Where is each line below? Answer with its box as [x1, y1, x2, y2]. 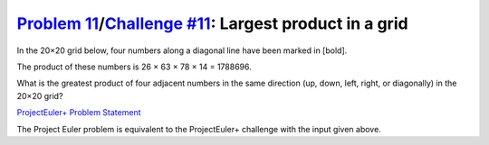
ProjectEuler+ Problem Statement [16, 107, 141, 118]
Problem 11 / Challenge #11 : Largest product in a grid [16, 14, 408, 33]
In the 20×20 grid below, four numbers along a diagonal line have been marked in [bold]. [16, 45, 348, 56]
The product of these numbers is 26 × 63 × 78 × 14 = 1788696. [16, 61, 253, 72]
